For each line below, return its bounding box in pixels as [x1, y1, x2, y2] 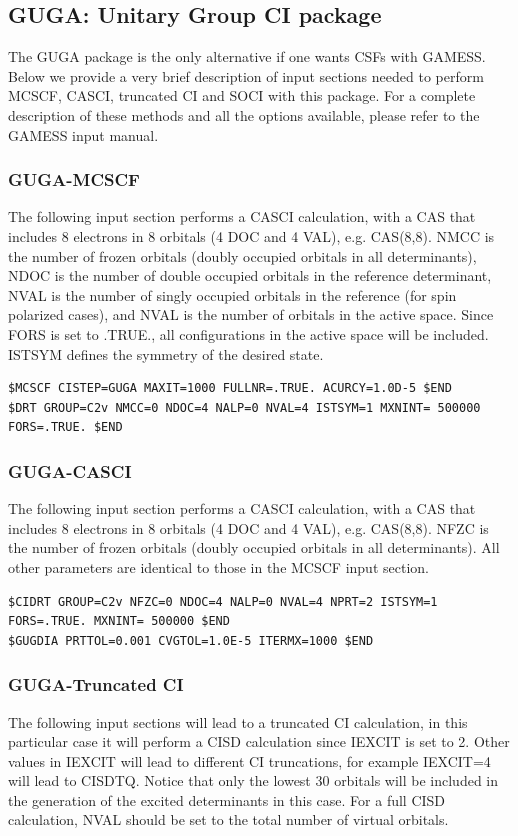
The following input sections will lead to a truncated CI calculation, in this [8, 711, 468, 732]
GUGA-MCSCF [8, 167, 140, 192]
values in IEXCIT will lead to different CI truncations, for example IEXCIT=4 [8, 750, 491, 771]
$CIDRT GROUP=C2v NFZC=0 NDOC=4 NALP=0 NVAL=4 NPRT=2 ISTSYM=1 [8, 594, 438, 609]
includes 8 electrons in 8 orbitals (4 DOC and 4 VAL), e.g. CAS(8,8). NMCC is [8, 225, 495, 246]
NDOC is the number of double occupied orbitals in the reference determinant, [8, 265, 492, 286]
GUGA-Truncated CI [8, 672, 184, 697]
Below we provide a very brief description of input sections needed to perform [8, 65, 484, 86]
